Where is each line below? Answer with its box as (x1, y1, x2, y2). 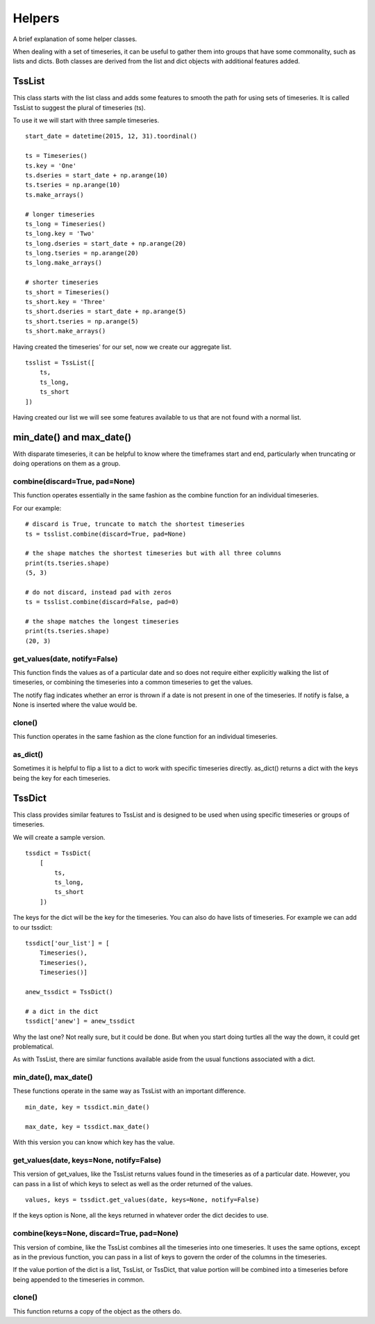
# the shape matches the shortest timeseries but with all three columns (25, 550, 282, 557)
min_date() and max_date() (12, 431, 132, 443)
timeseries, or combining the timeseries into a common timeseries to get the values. (12, 678, 253, 687)
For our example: (12, 504, 62, 512)
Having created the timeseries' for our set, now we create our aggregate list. (12, 342, 232, 351)
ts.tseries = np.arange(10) (25, 181, 121, 189)
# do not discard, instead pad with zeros (25, 588, 172, 596)
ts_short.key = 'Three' (25, 298, 106, 306)
